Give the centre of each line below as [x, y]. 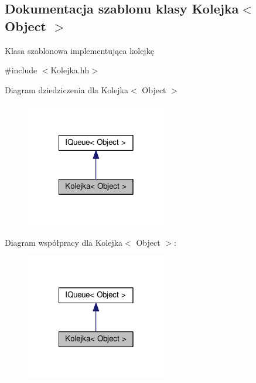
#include [21, 70]
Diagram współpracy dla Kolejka [64, 242]
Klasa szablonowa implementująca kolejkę [79, 50]
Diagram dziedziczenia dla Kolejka [67, 89]
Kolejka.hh [70, 70]
